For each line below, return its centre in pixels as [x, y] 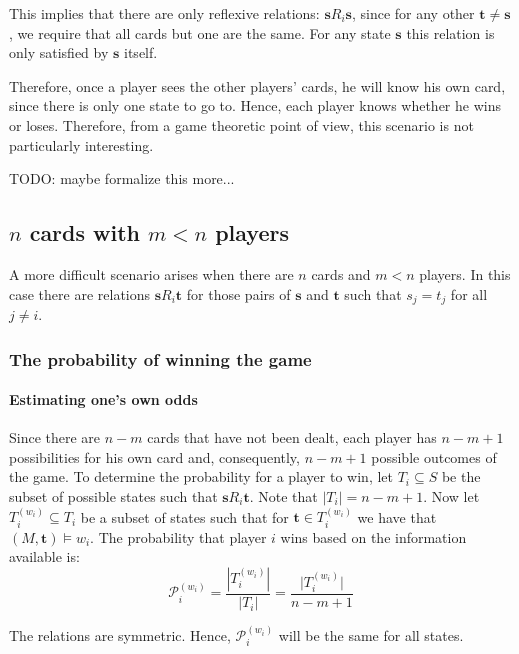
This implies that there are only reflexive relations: [164, 13]
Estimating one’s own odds [103, 399]
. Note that [283, 496]
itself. [141, 52]
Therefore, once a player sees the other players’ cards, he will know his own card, [257, 85]
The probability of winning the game [160, 358]
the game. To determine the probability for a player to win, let [201, 476]
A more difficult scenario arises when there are [151, 273]
